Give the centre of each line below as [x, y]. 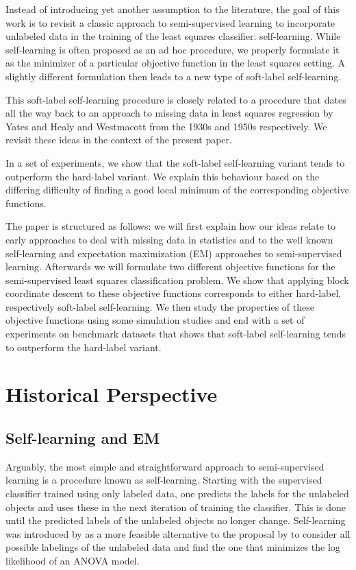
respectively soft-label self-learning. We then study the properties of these [160, 306]
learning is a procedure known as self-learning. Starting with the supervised [164, 480]
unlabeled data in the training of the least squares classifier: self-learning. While [173, 36]
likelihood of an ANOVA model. [73, 560]
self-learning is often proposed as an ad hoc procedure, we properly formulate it [173, 49]
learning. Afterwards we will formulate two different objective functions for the [170, 266]
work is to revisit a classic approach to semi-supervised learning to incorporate [170, 22]
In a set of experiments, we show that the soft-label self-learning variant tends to [175, 162]
